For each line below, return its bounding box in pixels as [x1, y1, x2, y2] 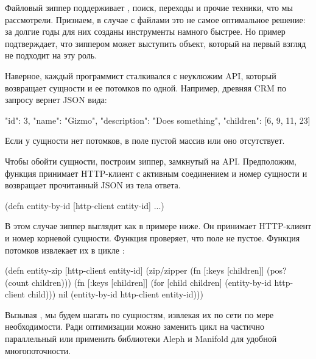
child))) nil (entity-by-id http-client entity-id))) [27, 288, 203, 300]
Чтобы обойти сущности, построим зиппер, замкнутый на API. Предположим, [5, 154, 297, 167]
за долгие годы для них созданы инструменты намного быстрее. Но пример [5, 25, 286, 38]
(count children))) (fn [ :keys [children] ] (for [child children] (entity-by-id [5, 275, 272, 288]
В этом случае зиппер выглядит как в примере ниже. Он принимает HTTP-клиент [5, 219, 312, 232]
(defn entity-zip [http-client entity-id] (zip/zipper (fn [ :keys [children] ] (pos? [5, 264, 287, 277]
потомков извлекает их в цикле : [5, 243, 125, 256]
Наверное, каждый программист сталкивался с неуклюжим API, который [5, 69, 276, 82]
